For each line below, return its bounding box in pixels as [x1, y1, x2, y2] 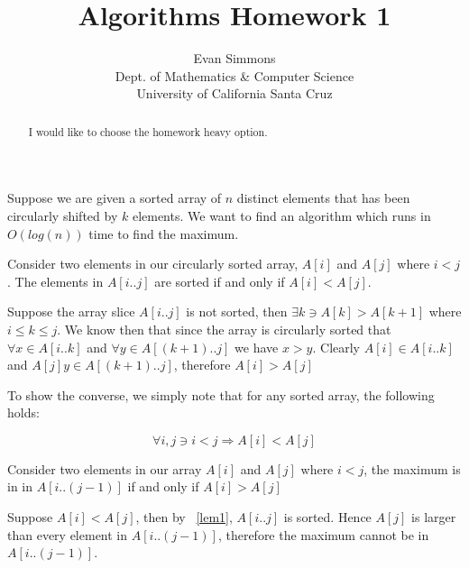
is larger [411, 508, 456, 527]
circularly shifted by [7, 206, 118, 224]
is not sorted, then [186, 302, 288, 321]
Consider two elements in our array [7, 459, 202, 478]
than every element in [7, 525, 128, 544]
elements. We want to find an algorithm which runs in [132, 206, 431, 224]
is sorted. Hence [283, 508, 372, 527]
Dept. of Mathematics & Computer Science [115, 66, 354, 85]
